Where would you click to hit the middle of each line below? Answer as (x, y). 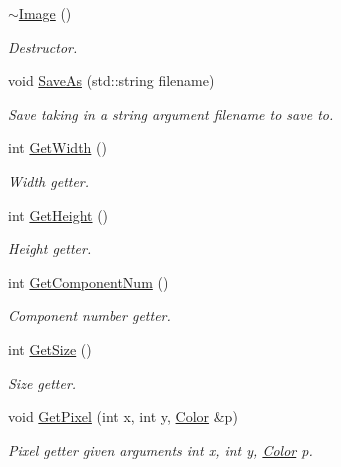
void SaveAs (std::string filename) (111, 80)
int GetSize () (50, 348)
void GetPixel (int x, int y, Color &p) (123, 416)
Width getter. (49, 180)
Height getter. (50, 248)
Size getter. (42, 382)
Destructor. (43, 46)
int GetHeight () (58, 214)
